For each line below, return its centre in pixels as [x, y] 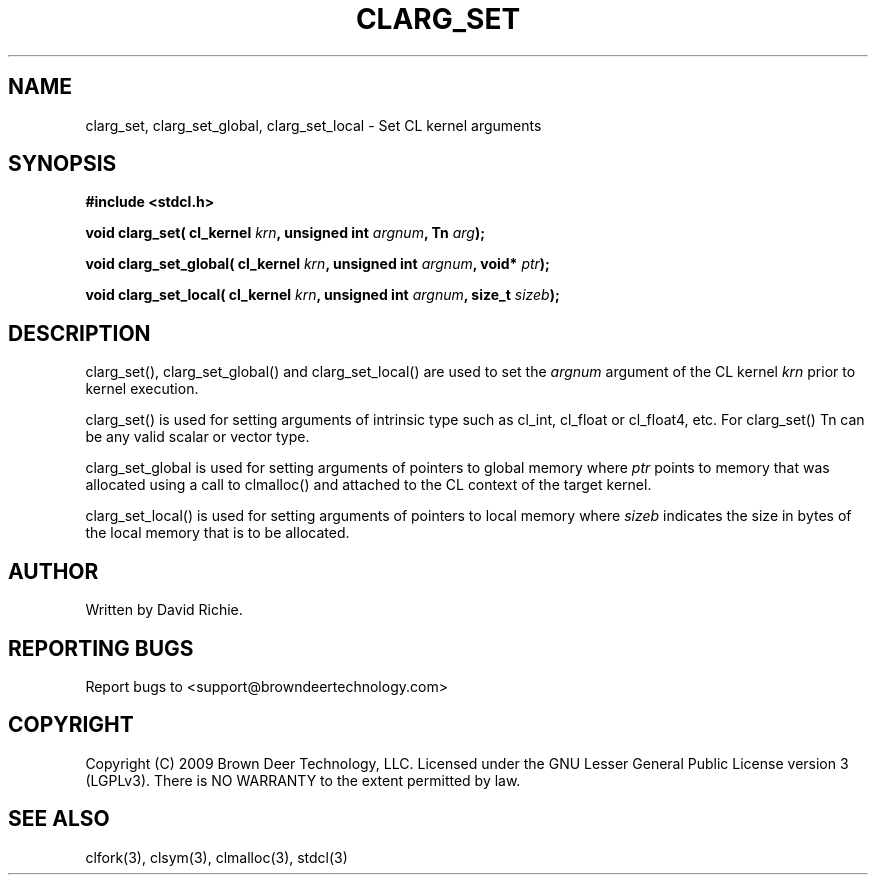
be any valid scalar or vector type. [197, 437]
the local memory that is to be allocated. [217, 533]
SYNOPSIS [62, 164]
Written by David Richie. [164, 610]
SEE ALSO [59, 819]
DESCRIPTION [79, 333]
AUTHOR [53, 571]
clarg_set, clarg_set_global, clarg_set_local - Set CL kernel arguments [313, 125]
